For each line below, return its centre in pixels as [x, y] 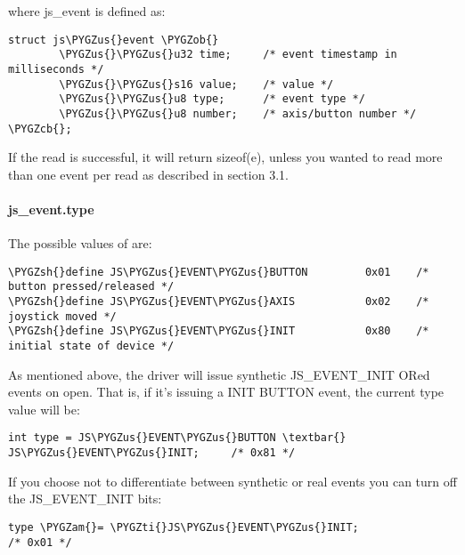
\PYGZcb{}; [40, 129]
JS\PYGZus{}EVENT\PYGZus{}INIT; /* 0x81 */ [152, 453]
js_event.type [51, 209]
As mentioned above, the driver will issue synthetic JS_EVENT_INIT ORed [219, 374]
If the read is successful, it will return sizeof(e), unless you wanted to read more [225, 157]
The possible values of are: [80, 243]
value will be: [44, 409]
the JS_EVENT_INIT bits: [85, 499]
